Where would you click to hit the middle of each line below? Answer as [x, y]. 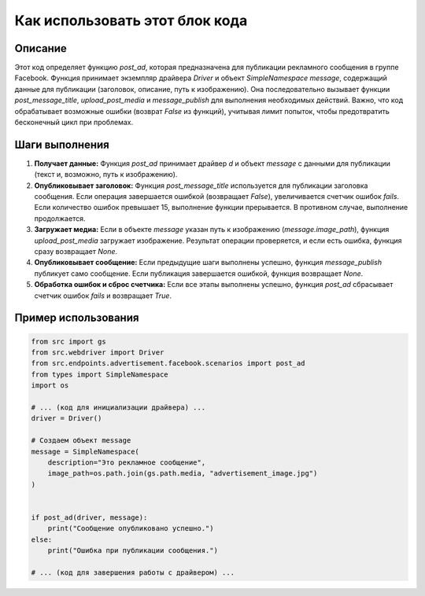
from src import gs [68, 341]
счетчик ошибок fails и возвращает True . [103, 296]
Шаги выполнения [62, 144]
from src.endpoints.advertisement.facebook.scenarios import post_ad [168, 363]
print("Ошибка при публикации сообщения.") [133, 551]
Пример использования [77, 318]
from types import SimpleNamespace [100, 374]
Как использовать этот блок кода [131, 20]
